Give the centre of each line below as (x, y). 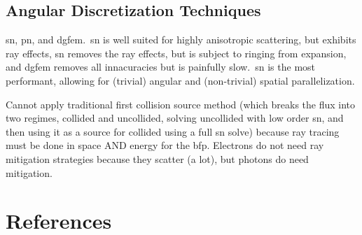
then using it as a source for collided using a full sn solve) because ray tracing (173, 131)
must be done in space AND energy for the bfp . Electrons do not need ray (165, 145)
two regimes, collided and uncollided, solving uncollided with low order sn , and (175, 118)
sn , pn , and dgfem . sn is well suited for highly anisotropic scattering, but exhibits (181, 40)
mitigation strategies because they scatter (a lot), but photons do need (157, 158)
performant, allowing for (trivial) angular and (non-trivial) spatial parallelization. (180, 80)
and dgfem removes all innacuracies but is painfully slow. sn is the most (161, 67)
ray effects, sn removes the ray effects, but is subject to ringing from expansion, (176, 53)
